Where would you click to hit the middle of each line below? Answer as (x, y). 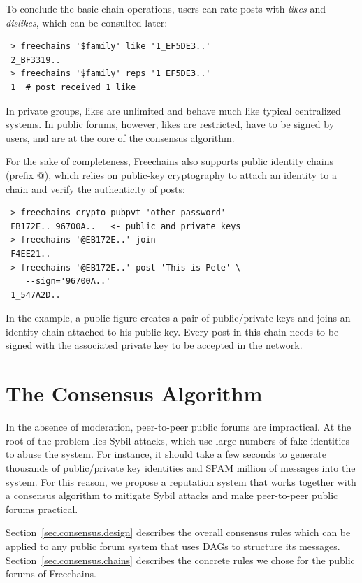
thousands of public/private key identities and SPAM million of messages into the (181, 467)
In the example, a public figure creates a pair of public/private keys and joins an (178, 318)
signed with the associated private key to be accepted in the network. (154, 345)
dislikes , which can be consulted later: (87, 22)
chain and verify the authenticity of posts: (95, 188)
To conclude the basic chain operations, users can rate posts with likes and (166, 8)
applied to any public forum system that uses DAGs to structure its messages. (173, 546)
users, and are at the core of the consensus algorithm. (120, 137)
